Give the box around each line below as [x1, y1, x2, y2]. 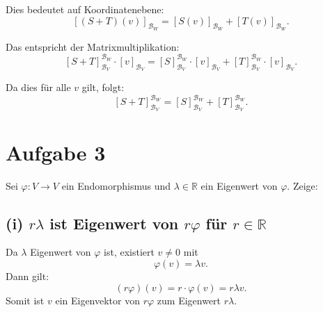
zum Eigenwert [157, 293, 221, 307]
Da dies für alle [6, 80, 71, 95]
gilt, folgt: [81, 80, 125, 95]
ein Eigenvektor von [55, 293, 141, 307]
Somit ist [6, 293, 45, 307]
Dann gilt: [6, 268, 49, 283]
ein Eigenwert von [200, 178, 278, 192]
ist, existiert [104, 245, 155, 259]
